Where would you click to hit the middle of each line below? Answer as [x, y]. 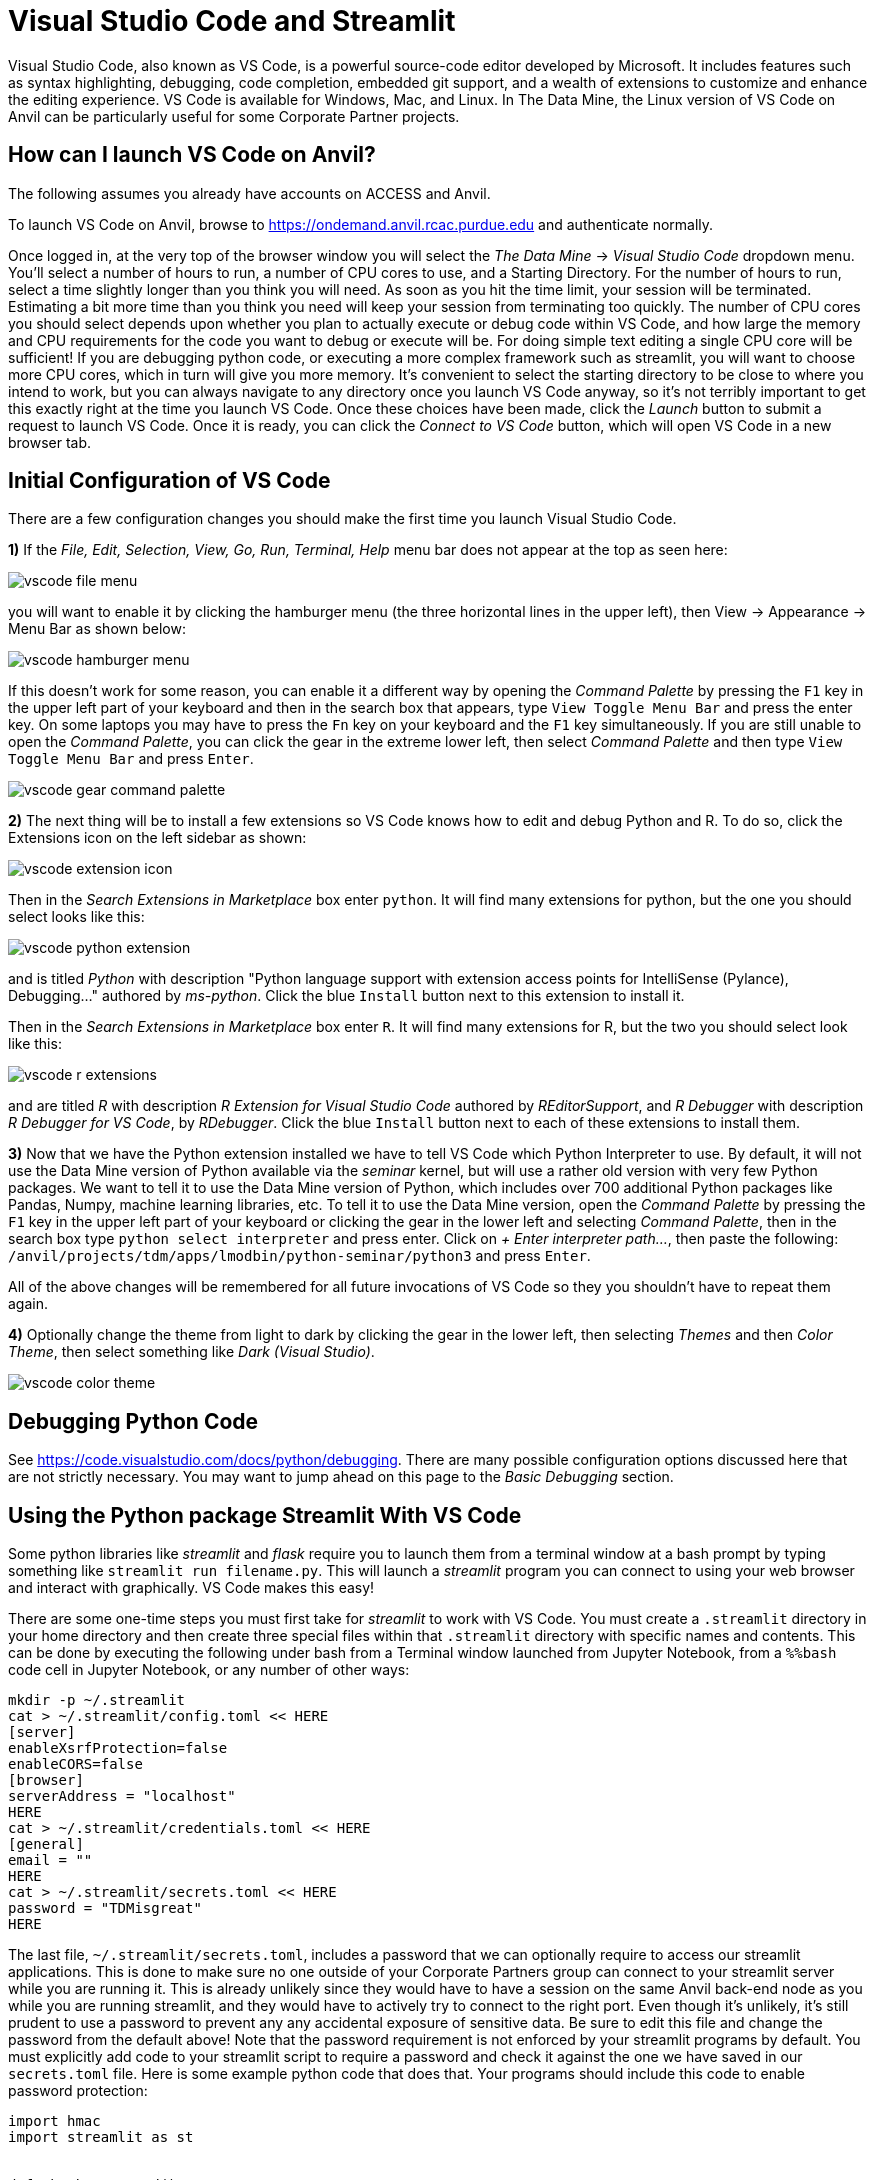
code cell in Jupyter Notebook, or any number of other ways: [209, 1670]
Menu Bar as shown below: [97, 629]
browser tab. [50, 442]
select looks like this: [76, 917]
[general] [46, 1844]
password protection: [78, 2091]
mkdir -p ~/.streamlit [97, 1700]
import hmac [54, 2121]
